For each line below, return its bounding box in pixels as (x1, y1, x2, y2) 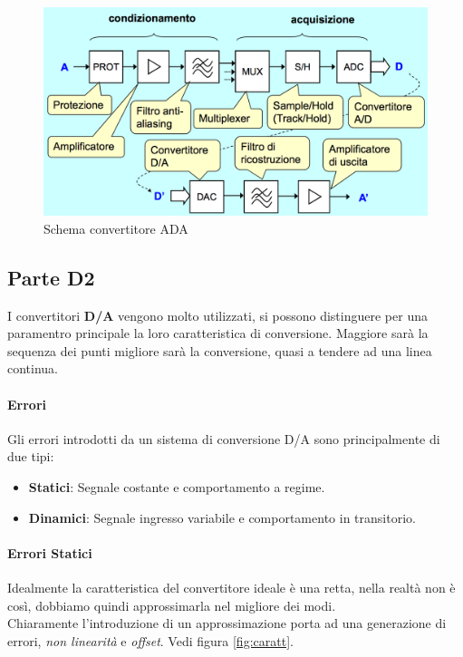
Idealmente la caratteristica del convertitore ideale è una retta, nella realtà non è (7, 577, 456, 596)
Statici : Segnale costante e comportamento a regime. (28, 477, 325, 496)
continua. (7, 359, 59, 378)
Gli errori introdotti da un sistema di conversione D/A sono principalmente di (7, 429, 440, 448)
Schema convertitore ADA (43, 218, 188, 237)
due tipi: (7, 447, 54, 466)
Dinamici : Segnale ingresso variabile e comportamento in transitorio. (28, 507, 416, 527)
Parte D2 (7, 263, 95, 291)
